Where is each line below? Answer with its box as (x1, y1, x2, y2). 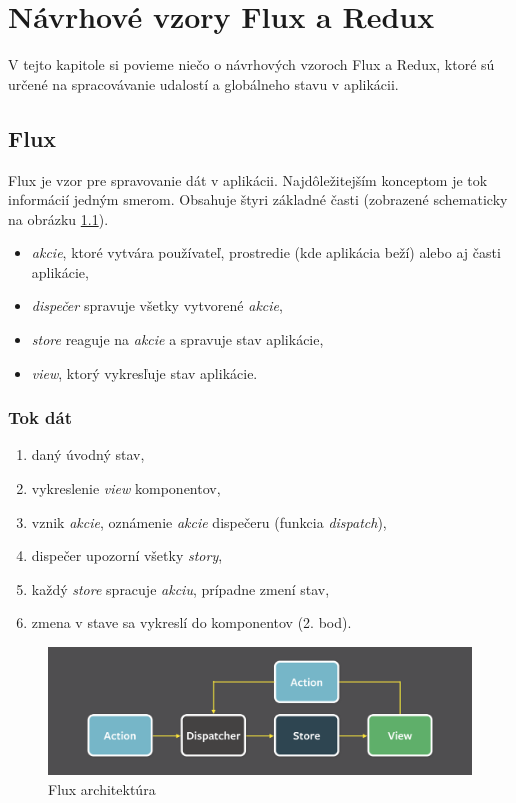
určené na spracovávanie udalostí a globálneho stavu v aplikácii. (8, 73, 399, 94)
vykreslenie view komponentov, (31, 478, 221, 499)
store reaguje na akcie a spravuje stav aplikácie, (31, 329, 324, 350)
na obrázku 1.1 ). (8, 208, 109, 229)
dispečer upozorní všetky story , (31, 545, 223, 566)
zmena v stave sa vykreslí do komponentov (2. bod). (31, 612, 352, 633)
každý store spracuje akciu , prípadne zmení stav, (31, 578, 330, 599)
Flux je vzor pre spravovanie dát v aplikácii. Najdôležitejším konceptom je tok (8, 169, 488, 190)
